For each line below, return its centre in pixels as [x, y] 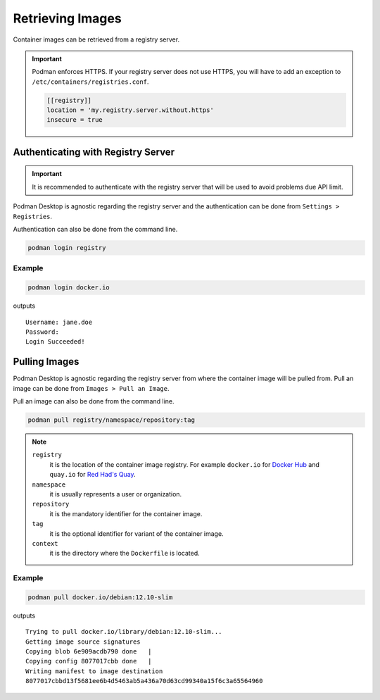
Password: [42, 332]
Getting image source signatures [83, 642]
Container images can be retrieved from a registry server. [96, 39]
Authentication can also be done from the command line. [95, 230]
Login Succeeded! [55, 342]
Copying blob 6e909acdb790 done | [89, 651]
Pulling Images [46, 362]
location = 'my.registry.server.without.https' [130, 110]
